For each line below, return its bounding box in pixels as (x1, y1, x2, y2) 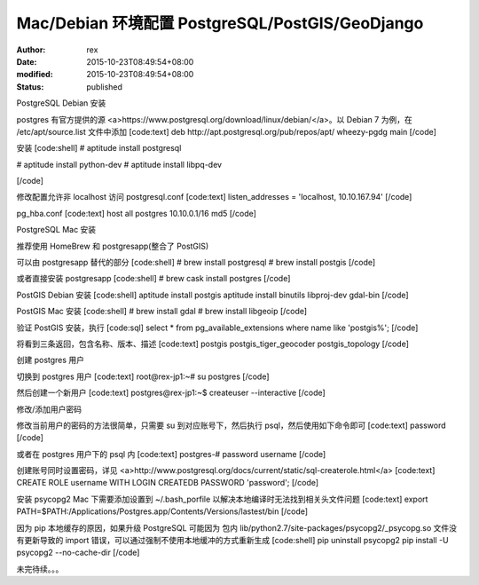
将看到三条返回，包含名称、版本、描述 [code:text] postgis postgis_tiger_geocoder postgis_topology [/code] (16, 338, 410, 349)
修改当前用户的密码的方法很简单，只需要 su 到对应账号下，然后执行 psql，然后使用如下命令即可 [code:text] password (16, 420, 446, 431)
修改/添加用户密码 (16, 404, 82, 415)
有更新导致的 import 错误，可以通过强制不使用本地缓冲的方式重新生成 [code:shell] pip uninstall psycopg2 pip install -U (16, 535, 449, 546)
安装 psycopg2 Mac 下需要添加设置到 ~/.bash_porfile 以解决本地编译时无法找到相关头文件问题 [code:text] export (16, 494, 428, 504)
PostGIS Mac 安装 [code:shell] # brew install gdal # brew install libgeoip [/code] (16, 306, 308, 317)
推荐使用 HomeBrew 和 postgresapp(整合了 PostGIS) (16, 241, 209, 251)
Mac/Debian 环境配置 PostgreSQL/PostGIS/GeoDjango (16, 13, 424, 33)
